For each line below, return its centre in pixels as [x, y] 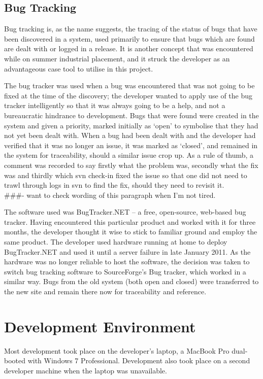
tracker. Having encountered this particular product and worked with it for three [130, 221]
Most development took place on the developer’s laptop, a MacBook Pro [117, 350]
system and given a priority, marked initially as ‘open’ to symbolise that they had [131, 125]
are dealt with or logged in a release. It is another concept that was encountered [129, 48]
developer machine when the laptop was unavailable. [86, 370]
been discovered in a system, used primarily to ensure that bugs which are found [129, 38]
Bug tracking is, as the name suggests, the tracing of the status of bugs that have [131, 29]
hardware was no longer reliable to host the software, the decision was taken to [127, 262]
